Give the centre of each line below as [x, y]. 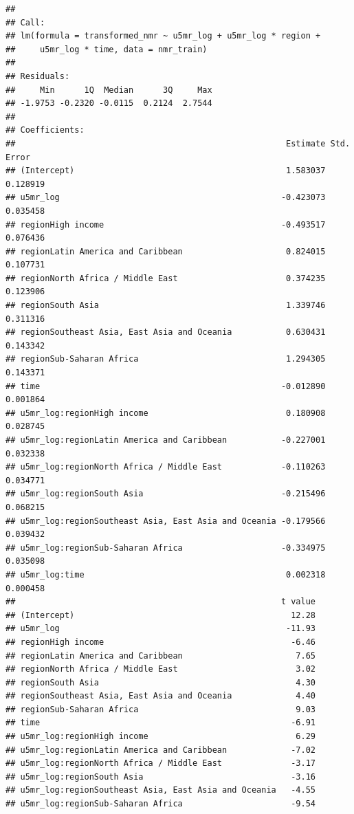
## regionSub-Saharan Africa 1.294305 [166, 359]
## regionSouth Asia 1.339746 [166, 306]
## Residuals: [38, 76]
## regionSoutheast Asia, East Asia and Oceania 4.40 [161, 696]
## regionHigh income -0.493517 [166, 224]
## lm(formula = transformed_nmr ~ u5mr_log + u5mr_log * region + [163, 36]
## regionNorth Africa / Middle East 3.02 [161, 669]
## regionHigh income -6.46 [161, 642]
